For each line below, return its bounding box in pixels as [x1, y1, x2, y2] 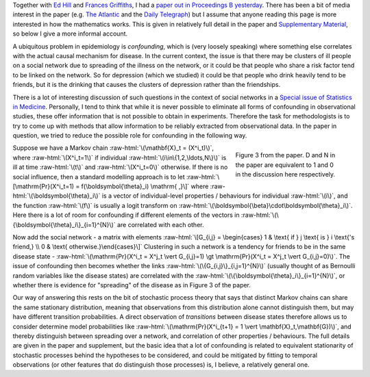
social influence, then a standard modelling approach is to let [12, 172, 185, 181]
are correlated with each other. [116, 220, 204, 229]
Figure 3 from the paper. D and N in [235, 151, 336, 159]
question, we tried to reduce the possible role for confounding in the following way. [12, 131, 247, 140]
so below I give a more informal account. [12, 29, 128, 38]
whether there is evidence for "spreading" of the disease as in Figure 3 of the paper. [12, 281, 251, 289]
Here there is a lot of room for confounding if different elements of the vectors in [12, 211, 240, 219]
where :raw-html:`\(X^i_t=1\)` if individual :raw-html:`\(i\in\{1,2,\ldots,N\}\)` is [12, 153, 227, 161]
